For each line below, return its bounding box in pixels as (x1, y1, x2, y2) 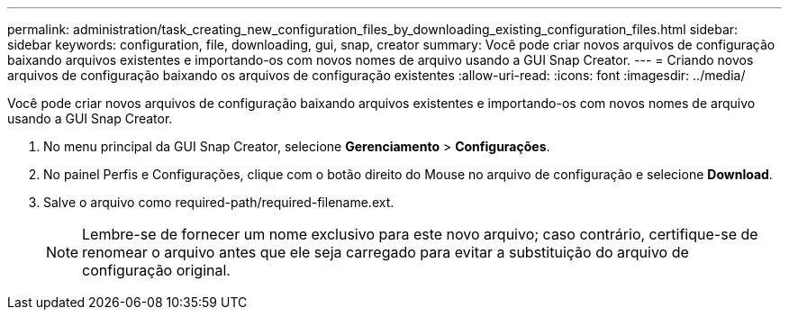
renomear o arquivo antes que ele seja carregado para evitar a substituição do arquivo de (82, 243, 689, 261)
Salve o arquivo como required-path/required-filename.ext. (43, 195, 394, 210)
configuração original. (82, 261, 231, 279)
